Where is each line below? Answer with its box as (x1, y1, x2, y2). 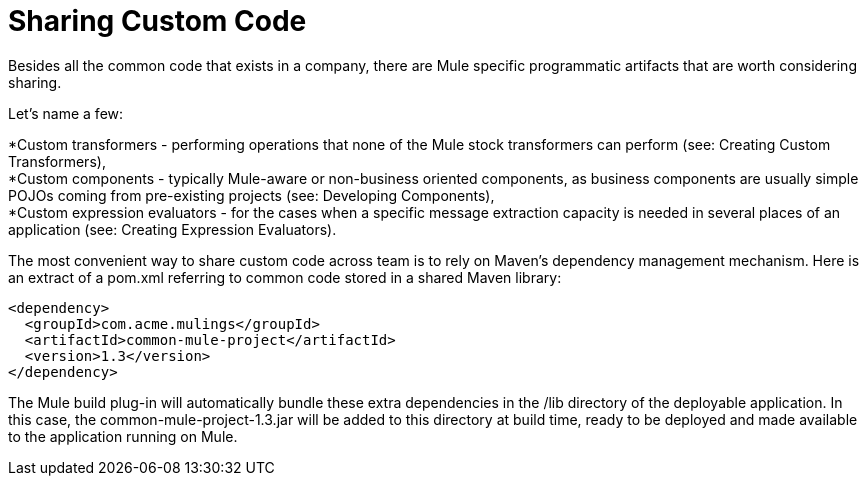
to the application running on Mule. (8, 427, 238, 445)
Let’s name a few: (8, 104, 124, 122)
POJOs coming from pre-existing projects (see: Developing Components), (8, 186, 495, 204)
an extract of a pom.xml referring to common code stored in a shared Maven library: (8, 268, 562, 286)
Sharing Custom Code (8, 4, 307, 38)
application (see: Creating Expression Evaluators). (8, 220, 337, 238)
